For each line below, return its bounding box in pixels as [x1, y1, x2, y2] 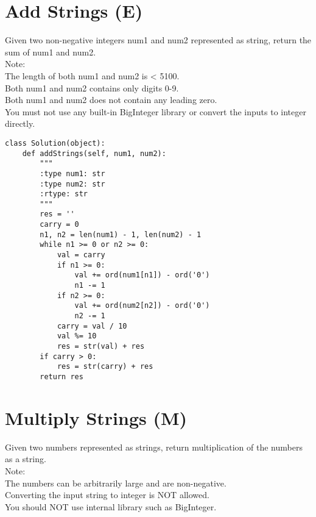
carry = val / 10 [57, 321, 127, 330]
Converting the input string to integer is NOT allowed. [5, 488, 209, 501]
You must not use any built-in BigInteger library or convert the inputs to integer [5, 105, 306, 118]
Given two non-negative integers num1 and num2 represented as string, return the [5, 34, 312, 46]
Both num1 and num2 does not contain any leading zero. [5, 93, 217, 106]
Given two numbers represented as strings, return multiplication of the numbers [5, 440, 303, 453]
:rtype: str [40, 190, 88, 199]
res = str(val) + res [57, 342, 145, 351]
